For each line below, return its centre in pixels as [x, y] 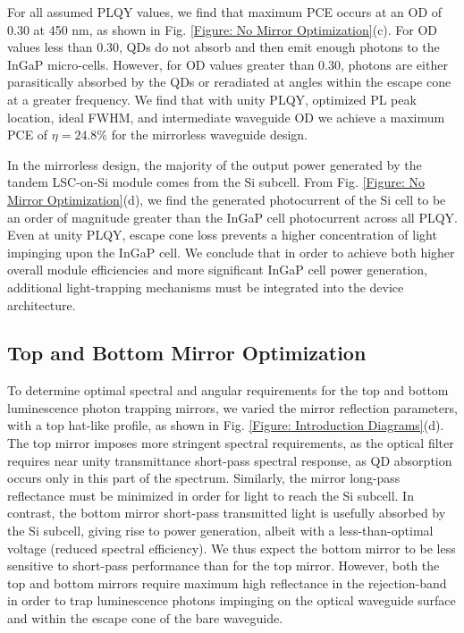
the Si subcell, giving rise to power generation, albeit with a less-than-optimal [220, 531]
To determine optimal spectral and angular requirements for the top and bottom [228, 390]
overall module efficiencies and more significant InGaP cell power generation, [217, 270]
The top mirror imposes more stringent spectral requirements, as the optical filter [231, 443]
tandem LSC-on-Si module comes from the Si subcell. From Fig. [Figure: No [216, 182]
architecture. [42, 304]
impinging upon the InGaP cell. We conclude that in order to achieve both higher [231, 252]
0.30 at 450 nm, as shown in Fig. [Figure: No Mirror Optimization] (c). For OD [223, 29]
